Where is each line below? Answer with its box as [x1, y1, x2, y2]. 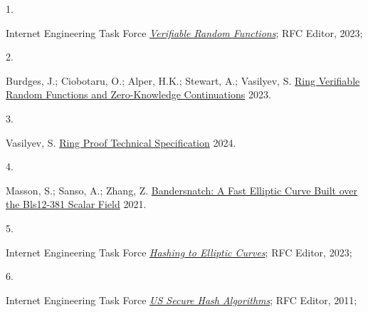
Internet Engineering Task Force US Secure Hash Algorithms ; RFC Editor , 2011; [6, 292, 357, 307]
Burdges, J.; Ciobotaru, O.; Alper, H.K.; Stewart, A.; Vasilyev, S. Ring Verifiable [6, 73, 360, 88]
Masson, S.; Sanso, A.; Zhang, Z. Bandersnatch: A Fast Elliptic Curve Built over [6, 182, 358, 197]
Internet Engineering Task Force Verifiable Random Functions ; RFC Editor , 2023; [6, 25, 363, 40]
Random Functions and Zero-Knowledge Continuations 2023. [6, 87, 271, 102]
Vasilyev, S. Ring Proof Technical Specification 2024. [6, 135, 236, 150]
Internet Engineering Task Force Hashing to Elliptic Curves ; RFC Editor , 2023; [6, 244, 352, 259]
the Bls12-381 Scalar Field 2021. [6, 197, 147, 212]
